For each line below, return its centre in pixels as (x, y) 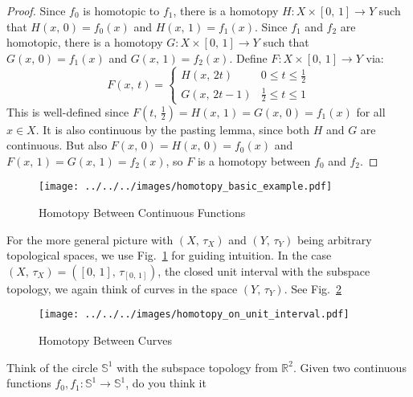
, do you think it (166, 383)
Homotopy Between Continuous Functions (142, 213)
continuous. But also (57, 145)
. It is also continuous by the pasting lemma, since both (172, 129)
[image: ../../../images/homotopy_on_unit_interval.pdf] (194, 315)
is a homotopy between (254, 160)
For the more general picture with (90, 239)
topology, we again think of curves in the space (122, 288)
